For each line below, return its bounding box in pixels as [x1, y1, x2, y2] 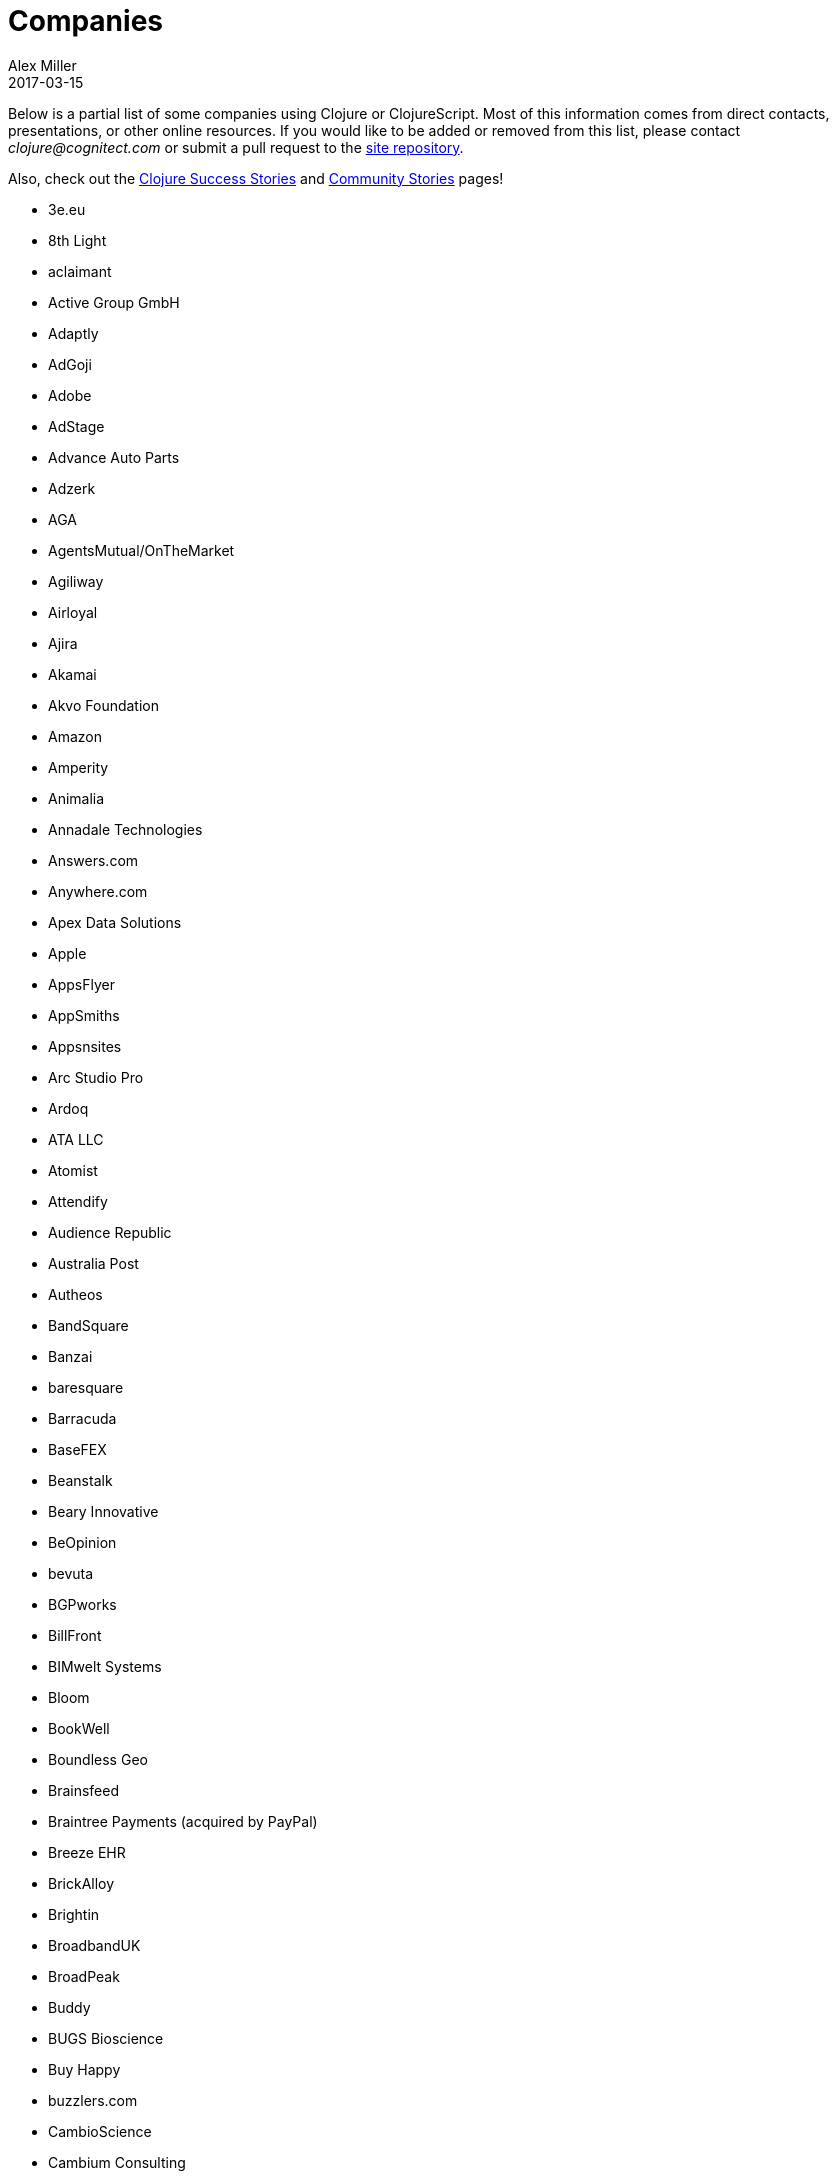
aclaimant [48, 262, 112, 280]
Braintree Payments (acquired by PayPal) [48, 1812, 318, 1830]
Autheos [48, 1285, 103, 1303]
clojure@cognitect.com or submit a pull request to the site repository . [8, 138, 464, 156]
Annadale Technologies [48, 820, 203, 838]
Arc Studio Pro [48, 1068, 144, 1086]
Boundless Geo [48, 1750, 148, 1768]
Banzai [48, 1347, 93, 1365]
